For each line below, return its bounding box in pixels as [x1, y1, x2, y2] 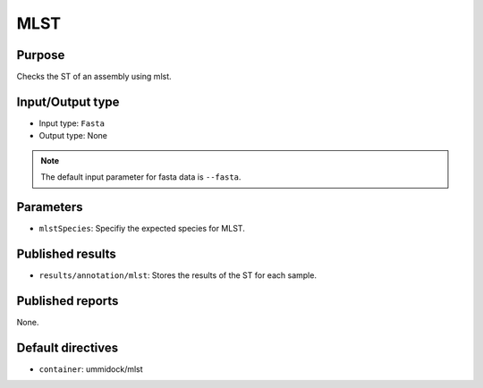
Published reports [16, 293, 119, 308]
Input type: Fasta [38, 117, 105, 129]
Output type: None [38, 131, 107, 141]
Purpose [16, 47, 65, 63]
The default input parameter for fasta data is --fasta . [40, 172, 241, 182]
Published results [16, 246, 116, 261]
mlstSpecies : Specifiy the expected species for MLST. [38, 224, 245, 234]
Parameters [16, 199, 83, 215]
